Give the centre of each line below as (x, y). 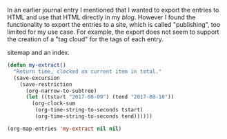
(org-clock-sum (54, 104)
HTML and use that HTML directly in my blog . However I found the (101, 17)
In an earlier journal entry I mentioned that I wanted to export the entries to (113, 10)
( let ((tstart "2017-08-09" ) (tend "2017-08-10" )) (100, 97)
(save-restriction (46, 84)
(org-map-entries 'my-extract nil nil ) (65, 129)
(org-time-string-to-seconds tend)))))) (94, 116)
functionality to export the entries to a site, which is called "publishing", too (114, 24)
